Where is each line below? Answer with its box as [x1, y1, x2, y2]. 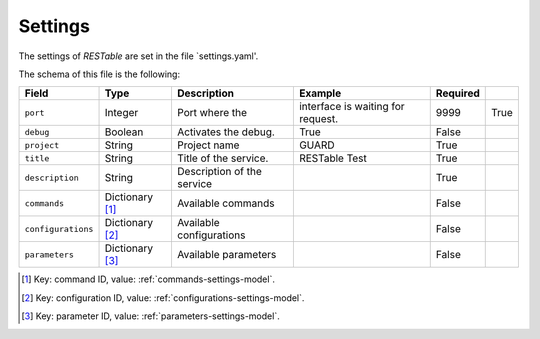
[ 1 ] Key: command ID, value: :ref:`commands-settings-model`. [21, 273, 275, 285]
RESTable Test [298, 151, 367, 165]
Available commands [176, 196, 275, 210]
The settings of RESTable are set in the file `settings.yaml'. [18, 50, 259, 62]
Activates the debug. [176, 125, 275, 139]
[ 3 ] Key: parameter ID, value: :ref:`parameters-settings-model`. [21, 310, 280, 322]
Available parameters [176, 248, 277, 262]
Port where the [176, 106, 247, 120]
